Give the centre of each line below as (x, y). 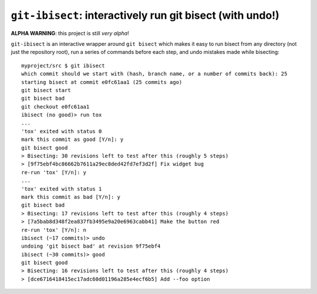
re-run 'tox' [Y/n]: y (54, 172)
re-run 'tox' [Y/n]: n (54, 230)
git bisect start (46, 90)
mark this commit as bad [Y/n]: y (71, 197)
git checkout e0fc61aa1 (55, 107)
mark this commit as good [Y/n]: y (72, 140)
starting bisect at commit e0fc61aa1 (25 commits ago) (102, 82)
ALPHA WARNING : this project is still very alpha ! (70, 33)
